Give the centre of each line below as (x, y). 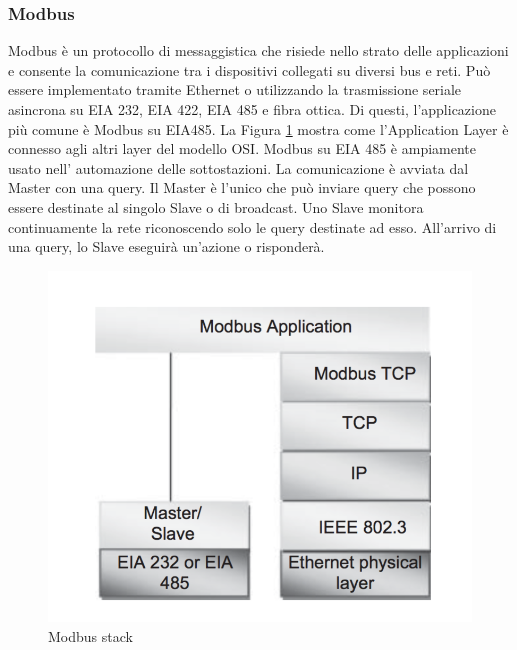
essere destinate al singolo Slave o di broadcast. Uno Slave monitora (216, 206)
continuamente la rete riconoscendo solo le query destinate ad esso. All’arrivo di (252, 226)
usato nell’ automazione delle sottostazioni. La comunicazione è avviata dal (238, 167)
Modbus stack (90, 636)
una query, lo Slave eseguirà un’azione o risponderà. (166, 246)
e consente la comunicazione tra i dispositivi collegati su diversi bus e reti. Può (249, 69)
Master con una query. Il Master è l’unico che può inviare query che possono (242, 187)
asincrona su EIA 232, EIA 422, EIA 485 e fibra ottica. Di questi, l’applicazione (252, 109)
